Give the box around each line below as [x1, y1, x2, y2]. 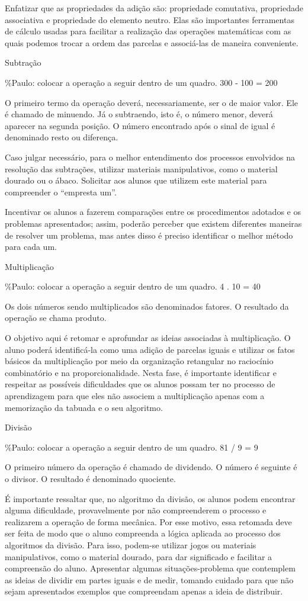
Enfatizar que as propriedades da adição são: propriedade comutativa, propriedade [5, 2, 303, 14]
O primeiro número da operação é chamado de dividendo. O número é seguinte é [5, 461, 297, 473]
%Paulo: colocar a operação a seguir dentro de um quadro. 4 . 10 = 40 [5, 280, 261, 293]
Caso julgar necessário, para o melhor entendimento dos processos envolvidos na [5, 150, 295, 163]
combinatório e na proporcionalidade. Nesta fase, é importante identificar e [5, 366, 277, 378]
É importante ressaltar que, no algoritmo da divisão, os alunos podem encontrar [5, 492, 296, 504]
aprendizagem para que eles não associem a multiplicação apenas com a [5, 390, 265, 402]
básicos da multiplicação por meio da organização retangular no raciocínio [5, 355, 274, 367]
